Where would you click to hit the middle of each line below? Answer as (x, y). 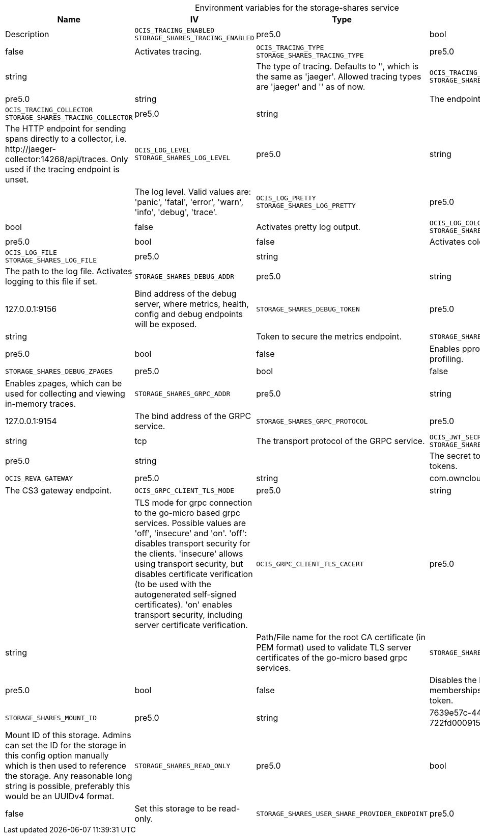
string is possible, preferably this (68, 786)
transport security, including (189, 615)
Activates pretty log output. (308, 227)
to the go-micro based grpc (187, 513)
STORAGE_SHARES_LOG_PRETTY (306, 206)
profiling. (446, 359)
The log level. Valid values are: (193, 192)
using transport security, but (189, 564)
